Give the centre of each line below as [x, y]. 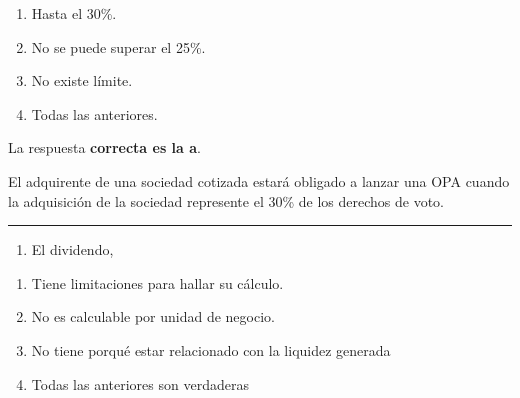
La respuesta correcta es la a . [104, 147]
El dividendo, [72, 249]
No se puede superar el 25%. [118, 46]
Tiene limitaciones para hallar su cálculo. [157, 282]
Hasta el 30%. [74, 13]
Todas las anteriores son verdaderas [140, 383]
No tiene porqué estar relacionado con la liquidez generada [211, 349]
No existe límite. [82, 80]
